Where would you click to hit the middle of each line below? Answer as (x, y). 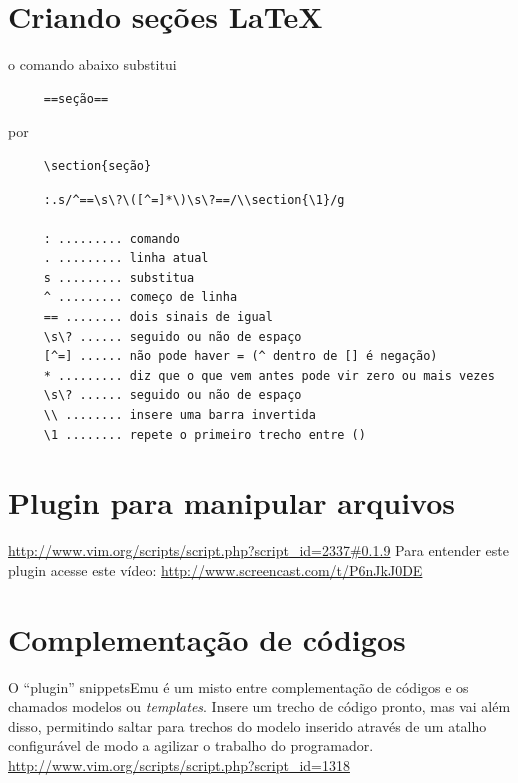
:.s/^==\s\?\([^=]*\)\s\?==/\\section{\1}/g (194, 199)
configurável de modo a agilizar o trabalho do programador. (191, 745)
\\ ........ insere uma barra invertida (179, 415)
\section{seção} (97, 165)
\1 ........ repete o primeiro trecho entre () (204, 434)
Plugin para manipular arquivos (231, 502)
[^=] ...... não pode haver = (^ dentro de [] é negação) (240, 356)
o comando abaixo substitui (92, 64)
